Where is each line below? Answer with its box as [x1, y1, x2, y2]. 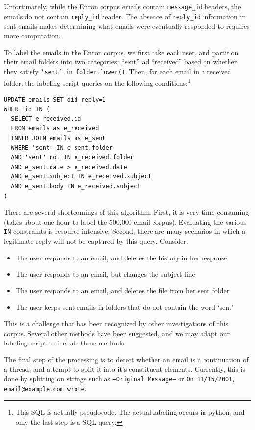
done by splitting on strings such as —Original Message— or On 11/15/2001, [4, 373, 236, 383]
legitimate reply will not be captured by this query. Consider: [4, 235, 188, 246]
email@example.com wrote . [4, 383, 87, 393]
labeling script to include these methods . [4, 338, 126, 348]
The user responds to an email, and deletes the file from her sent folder [15, 285, 229, 295]
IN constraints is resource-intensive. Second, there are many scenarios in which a [4, 226, 246, 236]
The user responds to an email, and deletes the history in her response [15, 252, 228, 262]
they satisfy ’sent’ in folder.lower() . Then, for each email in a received [4, 66, 231, 76]
